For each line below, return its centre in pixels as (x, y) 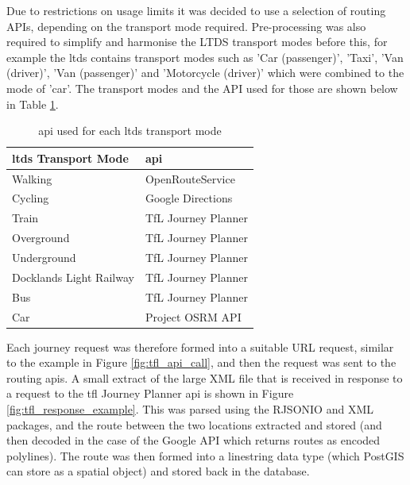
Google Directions (189, 198)
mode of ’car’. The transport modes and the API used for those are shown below (202, 88)
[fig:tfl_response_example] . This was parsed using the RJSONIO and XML (190, 408)
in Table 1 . (33, 104)
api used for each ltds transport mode (130, 131)
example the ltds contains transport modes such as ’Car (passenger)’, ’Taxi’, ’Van (205, 57)
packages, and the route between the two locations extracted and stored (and (194, 424)
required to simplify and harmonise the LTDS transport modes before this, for (197, 42)
